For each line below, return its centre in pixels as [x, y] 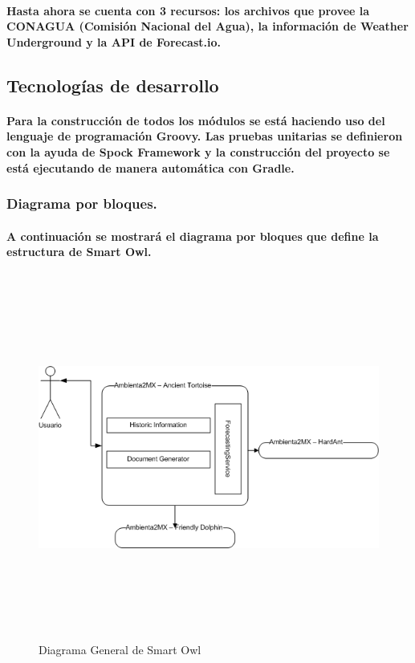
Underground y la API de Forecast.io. [114, 41]
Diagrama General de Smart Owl [120, 650]
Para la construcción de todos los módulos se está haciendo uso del [196, 120]
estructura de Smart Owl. [79, 252]
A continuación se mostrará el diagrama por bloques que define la [193, 236]
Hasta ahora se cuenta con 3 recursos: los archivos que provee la [188, 10]
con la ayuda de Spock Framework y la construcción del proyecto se [198, 151]
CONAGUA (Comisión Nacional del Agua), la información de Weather [207, 26]
